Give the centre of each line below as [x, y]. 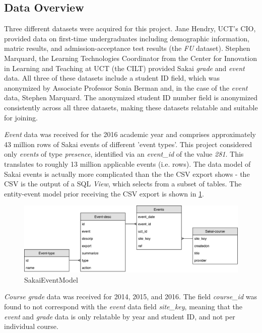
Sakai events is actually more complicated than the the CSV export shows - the [127, 174]
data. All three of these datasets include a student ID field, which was [112, 78]
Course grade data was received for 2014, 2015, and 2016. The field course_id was [130, 296]
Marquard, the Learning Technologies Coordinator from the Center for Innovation [130, 58]
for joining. [21, 117]
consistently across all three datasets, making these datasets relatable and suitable [131, 107]
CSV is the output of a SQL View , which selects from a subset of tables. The [123, 184]
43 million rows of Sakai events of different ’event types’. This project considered [128, 144]
